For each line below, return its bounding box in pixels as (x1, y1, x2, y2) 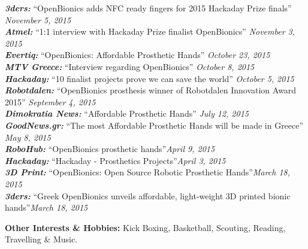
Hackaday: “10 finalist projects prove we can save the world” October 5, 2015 (5, 72, 294, 84)
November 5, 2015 (5, 13, 71, 26)
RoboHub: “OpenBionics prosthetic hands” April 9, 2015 (5, 142, 215, 155)
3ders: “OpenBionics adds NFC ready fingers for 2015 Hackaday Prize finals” (5, 2, 292, 14)
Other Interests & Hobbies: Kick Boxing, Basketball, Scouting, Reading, (5, 221, 286, 233)
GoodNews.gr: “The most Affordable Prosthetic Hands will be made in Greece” (5, 119, 304, 131)
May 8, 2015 (5, 130, 51, 143)
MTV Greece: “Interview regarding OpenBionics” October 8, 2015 (5, 60, 255, 72)
